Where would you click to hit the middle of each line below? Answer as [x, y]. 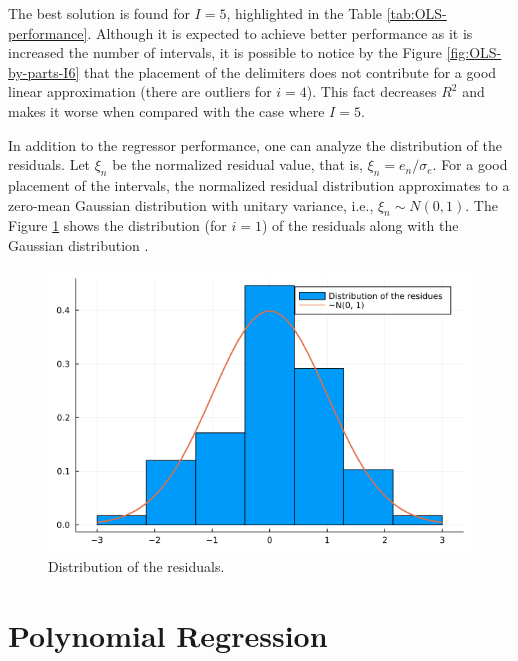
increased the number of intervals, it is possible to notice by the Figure [225, 52]
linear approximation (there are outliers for [140, 91]
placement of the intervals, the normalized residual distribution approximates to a [259, 184]
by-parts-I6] [44, 71]
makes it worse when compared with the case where [166, 110]
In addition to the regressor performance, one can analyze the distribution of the [255, 144]
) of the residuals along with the [360, 225]
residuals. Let [49, 164]
